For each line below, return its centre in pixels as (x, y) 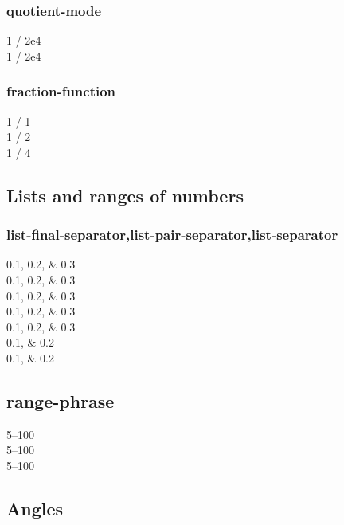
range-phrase (61, 400)
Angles (35, 508)
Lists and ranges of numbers (125, 195)
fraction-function (61, 91)
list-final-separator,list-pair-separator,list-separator (172, 235)
